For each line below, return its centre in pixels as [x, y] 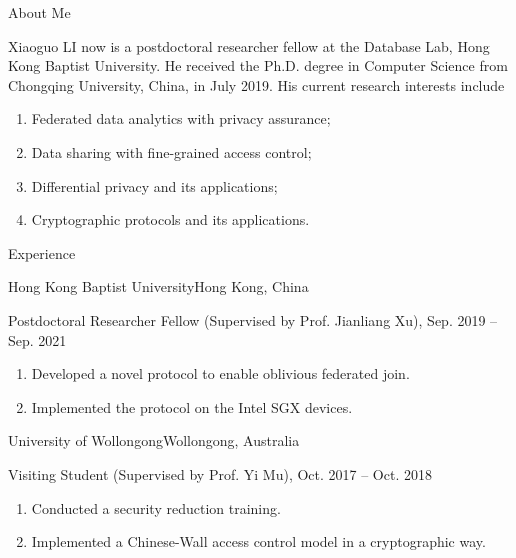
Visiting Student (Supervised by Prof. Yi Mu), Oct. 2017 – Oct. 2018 [220, 473]
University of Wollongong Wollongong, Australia [154, 440]
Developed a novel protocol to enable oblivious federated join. [220, 373]
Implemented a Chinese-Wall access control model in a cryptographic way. [258, 541]
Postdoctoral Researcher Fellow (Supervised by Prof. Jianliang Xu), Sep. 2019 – [253, 319]
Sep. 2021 [37, 339]
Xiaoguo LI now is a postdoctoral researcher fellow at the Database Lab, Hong [249, 45]
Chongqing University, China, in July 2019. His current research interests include [256, 84]
